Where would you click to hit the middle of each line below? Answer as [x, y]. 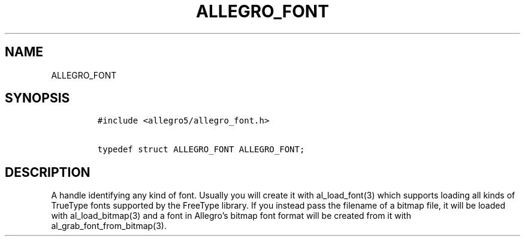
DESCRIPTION [48, 172]
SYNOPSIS [37, 98]
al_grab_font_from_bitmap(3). [109, 226]
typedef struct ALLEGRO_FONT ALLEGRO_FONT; [201, 150]
